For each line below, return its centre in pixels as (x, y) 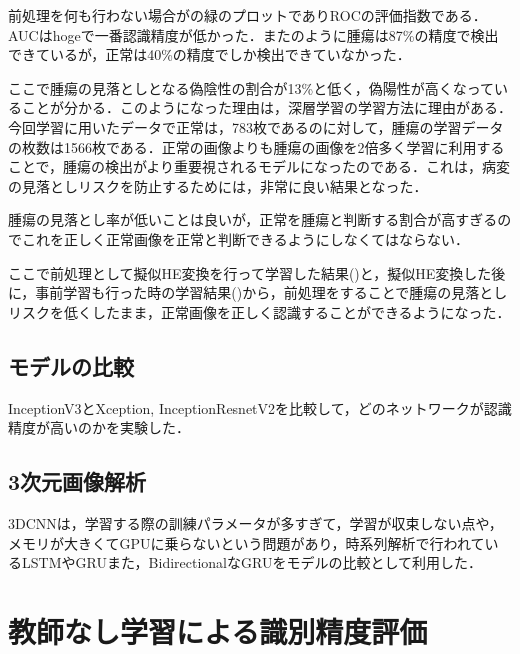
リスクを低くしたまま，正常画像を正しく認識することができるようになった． (259, 311)
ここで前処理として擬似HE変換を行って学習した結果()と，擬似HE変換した (250, 272)
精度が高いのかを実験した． (99, 427)
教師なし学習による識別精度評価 (218, 630)
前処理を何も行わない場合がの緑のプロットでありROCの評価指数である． (247, 15)
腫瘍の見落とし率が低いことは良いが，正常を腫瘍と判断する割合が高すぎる (253, 219)
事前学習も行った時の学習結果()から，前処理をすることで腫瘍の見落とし (271, 292)
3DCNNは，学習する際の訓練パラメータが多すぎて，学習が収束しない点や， (255, 522)
